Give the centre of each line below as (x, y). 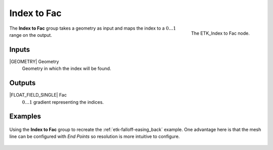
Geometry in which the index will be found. (66, 68)
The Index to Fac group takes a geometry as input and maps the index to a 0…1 (93, 28)
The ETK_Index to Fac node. (220, 33)
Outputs (22, 83)
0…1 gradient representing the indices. (63, 102)
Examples (25, 117)
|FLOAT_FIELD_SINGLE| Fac (38, 95)
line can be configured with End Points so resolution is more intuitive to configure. (95, 136)
